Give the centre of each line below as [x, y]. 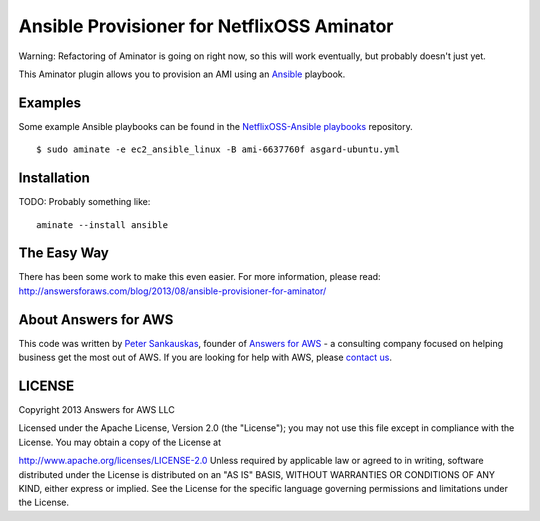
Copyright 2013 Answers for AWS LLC [96, 410]
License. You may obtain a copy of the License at [120, 442]
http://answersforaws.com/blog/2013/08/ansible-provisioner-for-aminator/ [172, 291]
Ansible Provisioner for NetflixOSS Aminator [206, 26]
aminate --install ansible [102, 224]
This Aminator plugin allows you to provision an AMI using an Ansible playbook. [182, 74]
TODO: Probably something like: [84, 202]
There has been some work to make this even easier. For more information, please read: [199, 277]
